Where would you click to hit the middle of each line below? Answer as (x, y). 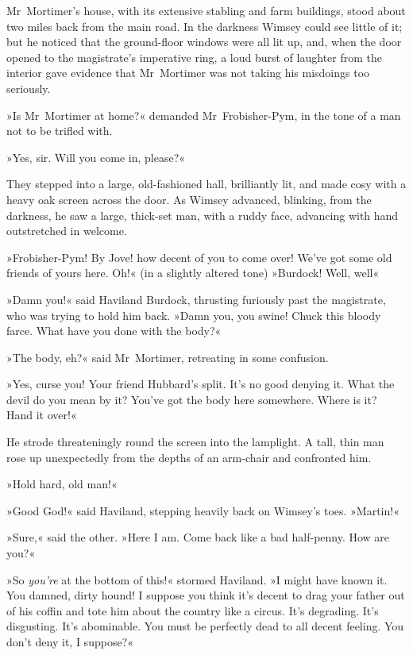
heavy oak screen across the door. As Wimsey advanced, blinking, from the (189, 199)
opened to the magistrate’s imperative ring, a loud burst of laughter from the (194, 57)
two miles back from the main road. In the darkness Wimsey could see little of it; (205, 26)
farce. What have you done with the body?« (114, 331)
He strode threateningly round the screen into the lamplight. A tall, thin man (195, 442)
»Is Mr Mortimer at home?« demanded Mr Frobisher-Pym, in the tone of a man (204, 115)
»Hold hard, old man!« (62, 484)
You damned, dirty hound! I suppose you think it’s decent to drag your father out (206, 595)
